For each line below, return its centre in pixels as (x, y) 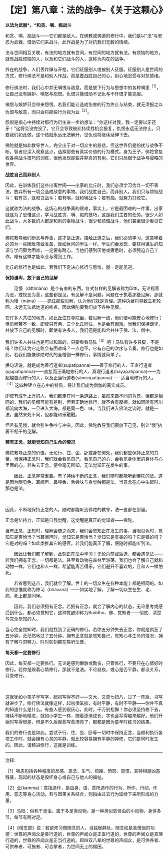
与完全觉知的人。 (23, 619)
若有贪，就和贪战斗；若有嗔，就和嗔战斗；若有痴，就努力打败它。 (82, 198)
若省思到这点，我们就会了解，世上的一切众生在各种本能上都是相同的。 (86, 583)
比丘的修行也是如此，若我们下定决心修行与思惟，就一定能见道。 (71, 267)
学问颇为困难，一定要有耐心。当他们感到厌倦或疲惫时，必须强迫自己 (84, 250)
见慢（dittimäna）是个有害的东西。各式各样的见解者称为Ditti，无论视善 (86, 288)
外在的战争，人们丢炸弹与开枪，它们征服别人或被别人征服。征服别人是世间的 (84, 69)
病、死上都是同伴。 (25, 596)
